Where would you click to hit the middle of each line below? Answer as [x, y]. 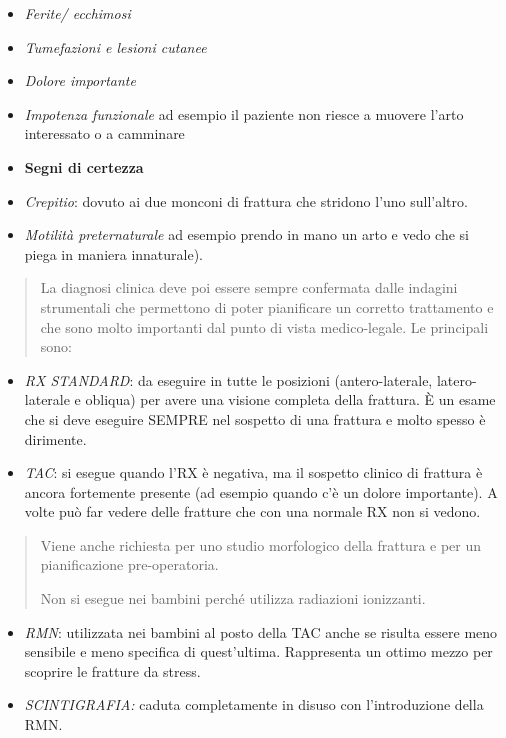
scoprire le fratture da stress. [112, 670]
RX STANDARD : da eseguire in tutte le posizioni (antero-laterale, [228, 379]
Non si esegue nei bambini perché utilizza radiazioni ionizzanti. [233, 598]
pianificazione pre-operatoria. [129, 564]
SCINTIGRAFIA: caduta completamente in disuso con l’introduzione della [254, 704]
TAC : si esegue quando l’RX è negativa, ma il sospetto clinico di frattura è [253, 472]
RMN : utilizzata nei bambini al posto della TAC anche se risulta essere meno [261, 631]
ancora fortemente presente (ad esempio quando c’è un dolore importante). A [261, 491]
